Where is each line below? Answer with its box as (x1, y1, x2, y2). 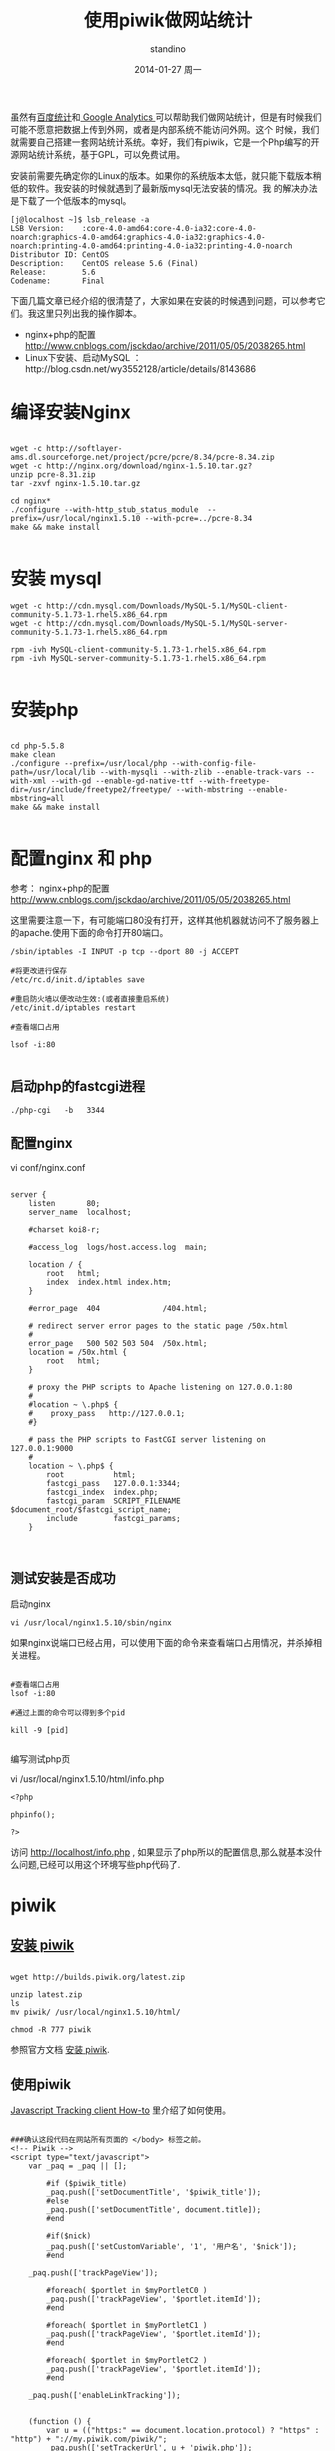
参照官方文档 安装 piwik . (10, 2044, 110, 2056)
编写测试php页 (10, 1753, 71, 1765)
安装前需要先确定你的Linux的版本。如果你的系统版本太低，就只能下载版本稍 (10, 169, 322, 181)
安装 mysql (10, 567, 102, 590)
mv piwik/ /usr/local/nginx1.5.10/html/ (10, 2007, 182, 2018)
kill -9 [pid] (10, 1726, 70, 1736)
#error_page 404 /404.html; (28, 1304, 208, 1314)
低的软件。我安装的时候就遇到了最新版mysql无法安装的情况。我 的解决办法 (10, 182, 318, 194)
